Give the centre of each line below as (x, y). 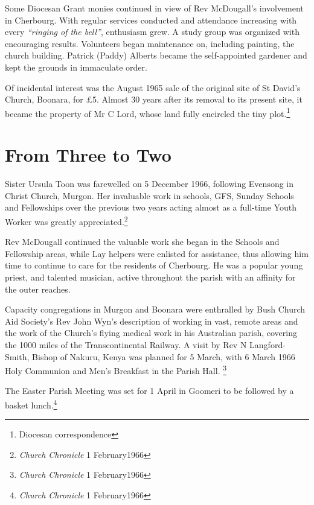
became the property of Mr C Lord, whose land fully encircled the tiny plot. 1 (148, 112)
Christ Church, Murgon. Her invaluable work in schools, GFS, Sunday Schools (149, 195)
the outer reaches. (38, 289)
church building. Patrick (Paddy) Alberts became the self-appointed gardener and (156, 55)
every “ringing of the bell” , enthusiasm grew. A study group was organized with (152, 32)
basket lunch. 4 (31, 404)
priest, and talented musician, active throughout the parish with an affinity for (150, 277)
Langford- (268, 344)
